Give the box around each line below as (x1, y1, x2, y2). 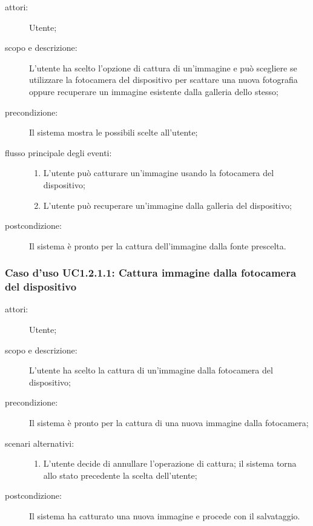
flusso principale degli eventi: (5, 146, 112, 159)
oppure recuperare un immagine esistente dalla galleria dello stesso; (29, 85, 279, 97)
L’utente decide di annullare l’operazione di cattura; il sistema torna (43, 457, 297, 470)
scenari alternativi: (5, 436, 74, 449)
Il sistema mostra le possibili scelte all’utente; (29, 126, 198, 139)
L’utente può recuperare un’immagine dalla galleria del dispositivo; (43, 199, 292, 211)
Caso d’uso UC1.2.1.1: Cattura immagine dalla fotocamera (5, 265, 297, 280)
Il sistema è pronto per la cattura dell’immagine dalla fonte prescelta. (29, 239, 286, 252)
